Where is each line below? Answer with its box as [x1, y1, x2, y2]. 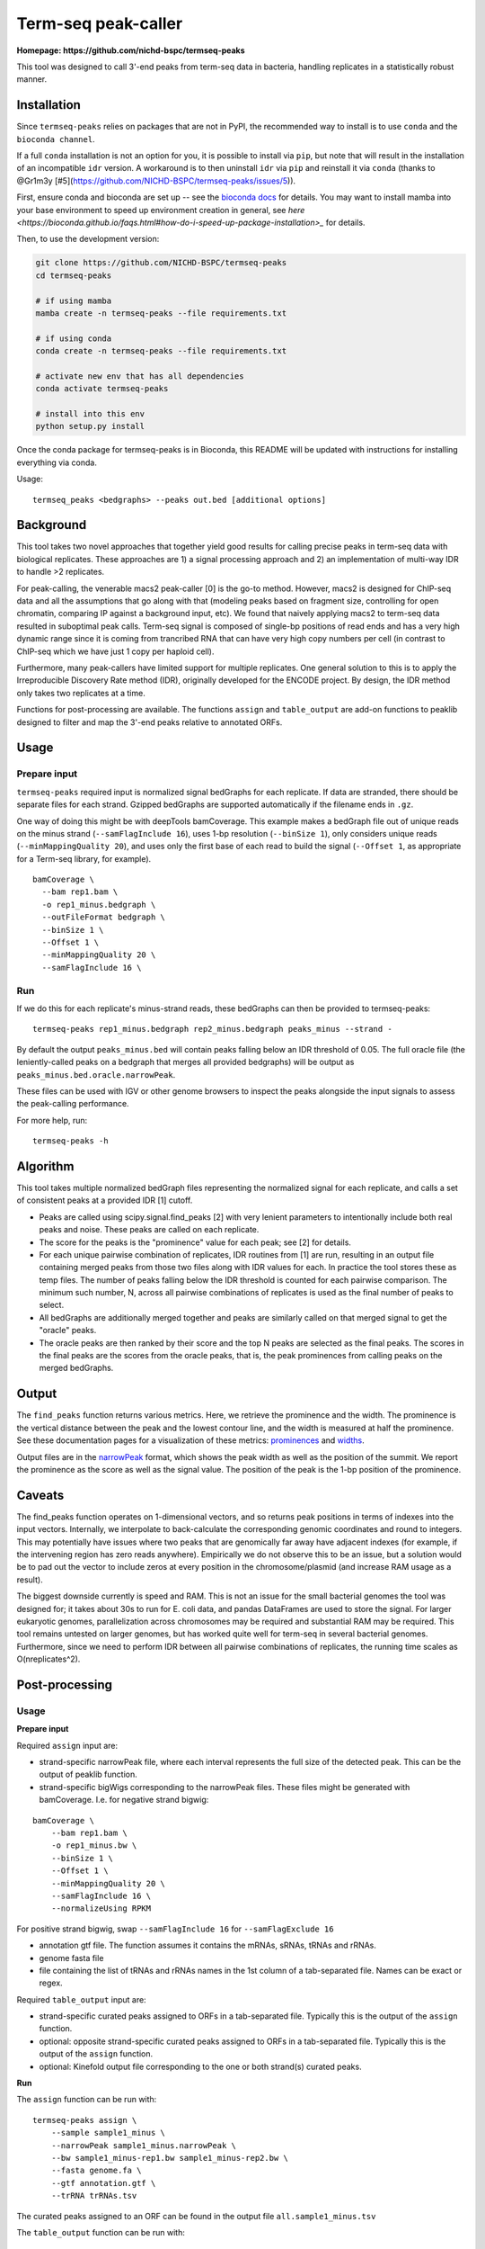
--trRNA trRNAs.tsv [50, 2191, 137, 2201]
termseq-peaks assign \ [32, 2115, 137, 2125]
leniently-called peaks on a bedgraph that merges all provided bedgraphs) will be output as [16, 1057, 355, 1068]
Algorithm [16, 1159, 75, 1174]
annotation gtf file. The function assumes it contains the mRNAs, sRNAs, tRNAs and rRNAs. [39, 1940, 377, 1951]
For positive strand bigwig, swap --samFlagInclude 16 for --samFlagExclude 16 [16, 1923, 334, 1934]
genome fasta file [39, 1952, 104, 1963]
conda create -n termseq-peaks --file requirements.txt [35, 346, 287, 356]
